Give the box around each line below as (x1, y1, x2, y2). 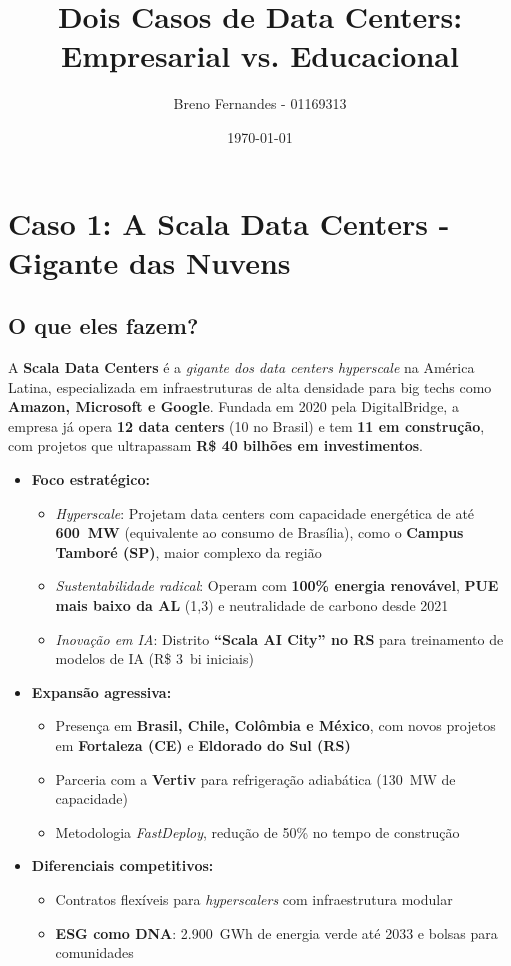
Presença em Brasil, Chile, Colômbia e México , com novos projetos (55, 715, 496, 736)
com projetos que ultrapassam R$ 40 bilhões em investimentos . (8, 435, 423, 456)
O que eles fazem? (8, 310, 199, 341)
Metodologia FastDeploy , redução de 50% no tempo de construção (55, 821, 460, 842)
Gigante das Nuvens (8, 241, 291, 282)
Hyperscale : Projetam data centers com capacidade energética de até (55, 502, 475, 523)
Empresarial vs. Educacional (61, 35, 459, 76)
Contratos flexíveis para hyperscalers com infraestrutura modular (55, 888, 453, 909)
